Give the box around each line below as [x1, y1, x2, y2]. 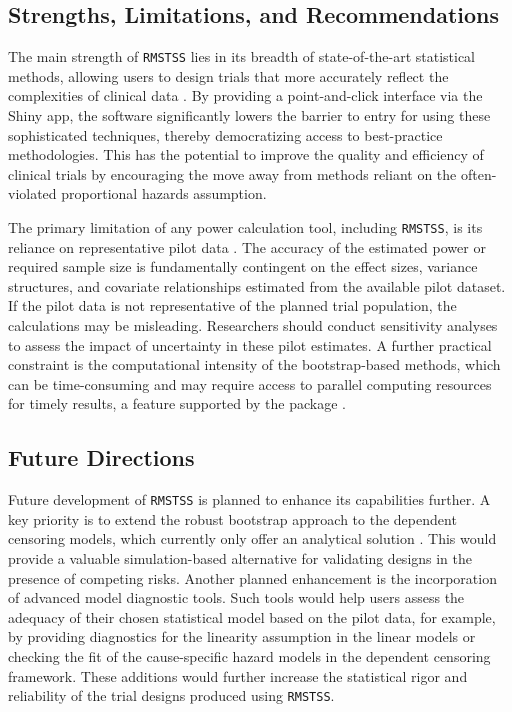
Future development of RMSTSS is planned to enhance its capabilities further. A [8, 489, 491, 510]
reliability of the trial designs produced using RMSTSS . [8, 685, 335, 706]
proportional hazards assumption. [61, 183, 267, 204]
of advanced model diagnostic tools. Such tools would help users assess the [8, 587, 465, 608]
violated [8, 183, 57, 204]
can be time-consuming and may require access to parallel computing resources [8, 373, 492, 394]
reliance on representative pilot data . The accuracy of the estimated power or [8, 236, 486, 257]
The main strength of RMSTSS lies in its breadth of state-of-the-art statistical [8, 46, 476, 67]
